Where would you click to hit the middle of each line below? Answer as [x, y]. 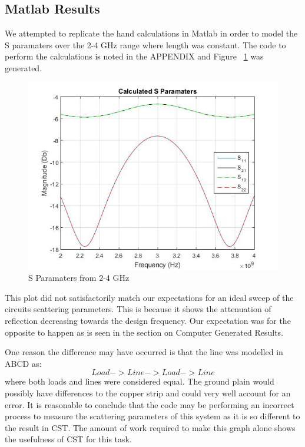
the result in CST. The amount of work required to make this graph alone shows [150, 427]
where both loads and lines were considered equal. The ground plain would [140, 381]
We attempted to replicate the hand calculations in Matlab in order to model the [151, 33]
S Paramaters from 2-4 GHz [79, 278]
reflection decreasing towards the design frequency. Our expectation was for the [148, 320]
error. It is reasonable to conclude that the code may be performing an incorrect [150, 404]
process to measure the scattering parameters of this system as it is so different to [152, 416]
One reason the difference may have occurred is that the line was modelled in [144, 352]
